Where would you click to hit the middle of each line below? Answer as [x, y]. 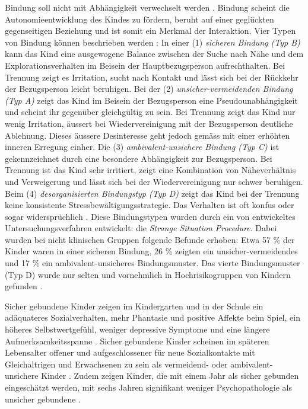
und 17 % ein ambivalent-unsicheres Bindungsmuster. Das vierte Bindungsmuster [153, 263]
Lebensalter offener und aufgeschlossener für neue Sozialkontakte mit [130, 352]
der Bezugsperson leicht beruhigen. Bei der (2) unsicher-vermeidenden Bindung [149, 89]
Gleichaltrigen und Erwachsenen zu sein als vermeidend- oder [116, 364]
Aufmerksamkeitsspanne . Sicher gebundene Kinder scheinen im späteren [137, 341]
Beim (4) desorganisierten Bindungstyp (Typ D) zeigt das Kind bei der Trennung [152, 193]
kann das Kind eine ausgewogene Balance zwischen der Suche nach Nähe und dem [154, 54]
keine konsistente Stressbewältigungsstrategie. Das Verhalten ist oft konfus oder [150, 205]
